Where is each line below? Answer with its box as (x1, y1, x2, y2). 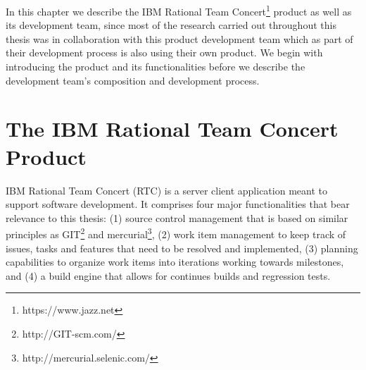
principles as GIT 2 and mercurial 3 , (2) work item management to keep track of (6, 225, 346, 241)
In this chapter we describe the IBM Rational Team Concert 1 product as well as (6, 2, 352, 18)
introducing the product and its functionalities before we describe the (6, 59, 305, 74)
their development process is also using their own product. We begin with (6, 45, 323, 60)
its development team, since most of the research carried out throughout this (6, 18, 336, 32)
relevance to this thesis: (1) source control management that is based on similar (6, 210, 348, 225)
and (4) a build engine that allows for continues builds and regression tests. (6, 268, 331, 283)
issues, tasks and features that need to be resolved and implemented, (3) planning (6, 240, 358, 255)
